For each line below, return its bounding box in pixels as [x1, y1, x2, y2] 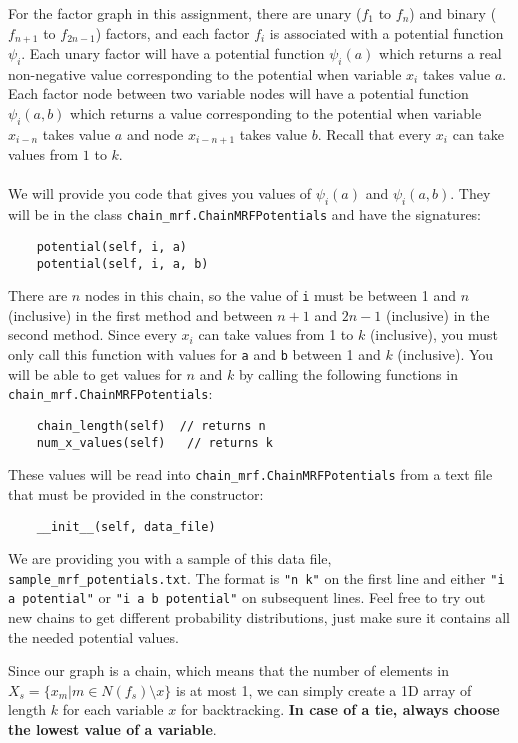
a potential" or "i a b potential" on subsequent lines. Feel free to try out [8, 587, 486, 608]
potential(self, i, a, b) [36, 256, 209, 271]
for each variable [62, 699, 164, 720]
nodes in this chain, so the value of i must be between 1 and [84, 285, 456, 306]
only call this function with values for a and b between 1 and [8, 344, 381, 365]
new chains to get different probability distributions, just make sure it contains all [8, 607, 510, 628]
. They [450, 183, 491, 204]
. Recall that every [317, 123, 432, 144]
